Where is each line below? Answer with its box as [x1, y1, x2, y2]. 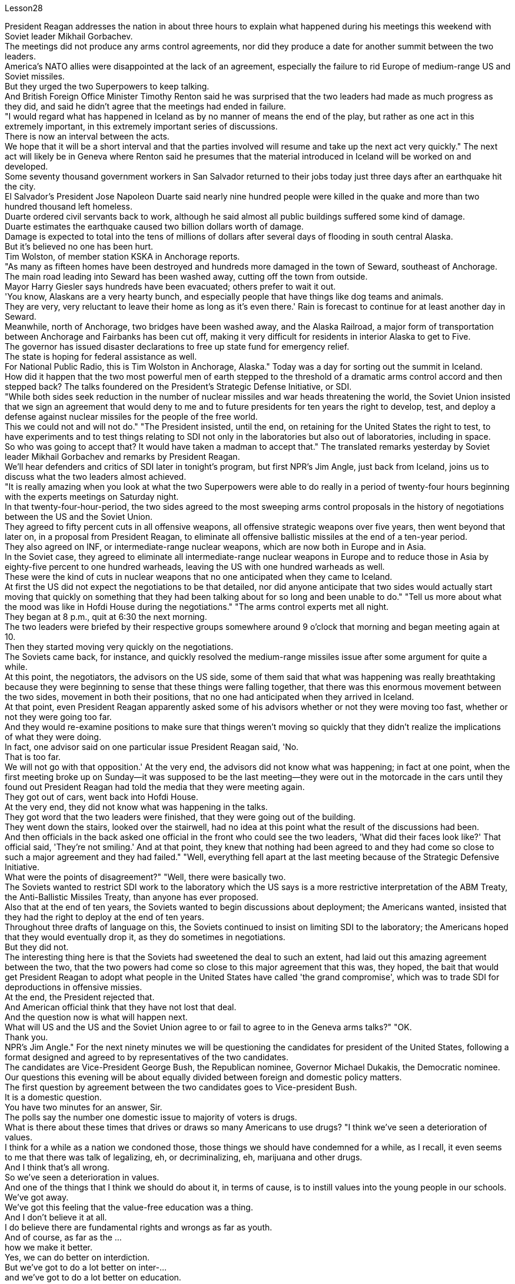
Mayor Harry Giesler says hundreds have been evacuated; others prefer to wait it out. [5, 281, 336, 291]
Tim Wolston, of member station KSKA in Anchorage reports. [5, 251, 240, 261]
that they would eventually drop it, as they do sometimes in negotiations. [5, 932, 285, 942]
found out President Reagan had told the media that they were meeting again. [5, 782, 305, 792]
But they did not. [5, 942, 69, 952]
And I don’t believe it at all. [5, 1212, 107, 1222]
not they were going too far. [5, 712, 112, 722]
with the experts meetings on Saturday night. [5, 492, 179, 502]
